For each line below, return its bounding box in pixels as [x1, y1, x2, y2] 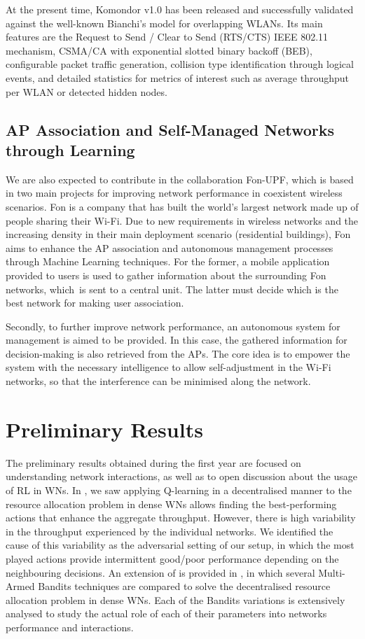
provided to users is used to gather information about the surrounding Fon [6, 267, 326, 282]
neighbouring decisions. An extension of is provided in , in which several [6, 565, 315, 580]
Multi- [318, 565, 345, 580]
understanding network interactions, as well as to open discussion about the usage [6, 469, 358, 484]
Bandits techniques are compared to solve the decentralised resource [38, 579, 331, 594]
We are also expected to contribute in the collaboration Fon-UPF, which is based [6, 171, 354, 186]
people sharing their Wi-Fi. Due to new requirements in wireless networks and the [6, 213, 359, 227]
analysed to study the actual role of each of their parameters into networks [6, 606, 327, 621]
